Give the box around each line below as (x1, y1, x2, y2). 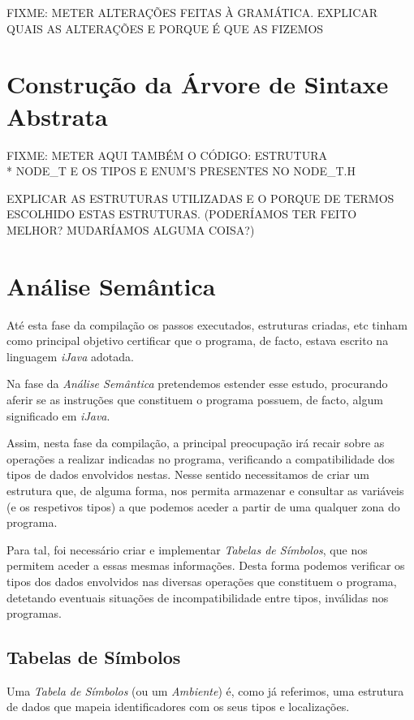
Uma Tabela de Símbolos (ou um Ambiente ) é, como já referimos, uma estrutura (6, 682, 404, 699)
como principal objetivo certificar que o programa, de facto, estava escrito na (6, 332, 389, 349)
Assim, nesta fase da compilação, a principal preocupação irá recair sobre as (6, 434, 385, 451)
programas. (6, 605, 62, 622)
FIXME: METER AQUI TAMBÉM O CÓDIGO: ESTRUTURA (6, 146, 328, 163)
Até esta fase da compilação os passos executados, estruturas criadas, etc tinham (6, 316, 408, 333)
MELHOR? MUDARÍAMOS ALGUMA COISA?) (6, 221, 255, 238)
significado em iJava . (6, 407, 110, 424)
